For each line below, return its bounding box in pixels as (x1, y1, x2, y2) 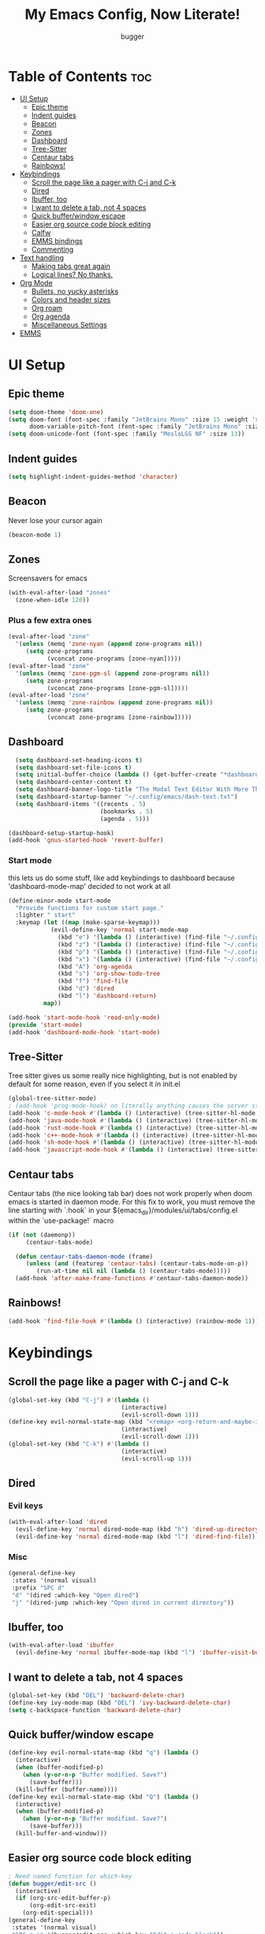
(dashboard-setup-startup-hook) (8, 829, 114, 837)
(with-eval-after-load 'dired (8, 1518, 108, 1526)
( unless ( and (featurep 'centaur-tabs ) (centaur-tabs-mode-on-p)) (25, 1260, 248, 1268)
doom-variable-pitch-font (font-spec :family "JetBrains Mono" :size (28, 423, 263, 431)
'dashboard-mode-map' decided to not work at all (8, 881, 171, 890)
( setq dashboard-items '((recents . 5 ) (15, 800, 147, 808)
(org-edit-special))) (22, 1909, 93, 1917)
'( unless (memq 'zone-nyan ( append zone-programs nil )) (15, 640, 203, 648)
